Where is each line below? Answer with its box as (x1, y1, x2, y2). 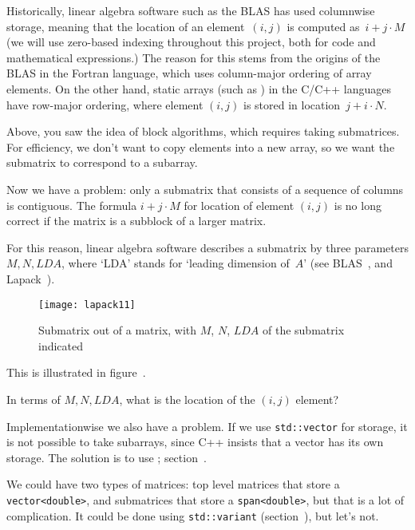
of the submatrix (263, 322, 345, 338)
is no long (334, 196, 381, 213)
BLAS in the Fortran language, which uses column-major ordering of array (6, 65, 372, 81)
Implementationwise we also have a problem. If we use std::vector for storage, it (6, 417, 408, 434)
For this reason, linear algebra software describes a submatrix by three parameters (6, 239, 409, 255)
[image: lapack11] (38, 299, 136, 310)
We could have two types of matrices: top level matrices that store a (6, 476, 340, 492)
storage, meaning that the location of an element (6, 18, 245, 34)
